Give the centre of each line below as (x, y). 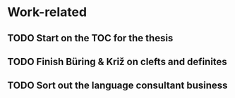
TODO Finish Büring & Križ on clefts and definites (117, 61)
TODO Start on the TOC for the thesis (90, 38)
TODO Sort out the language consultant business (117, 86)
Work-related (47, 12)
